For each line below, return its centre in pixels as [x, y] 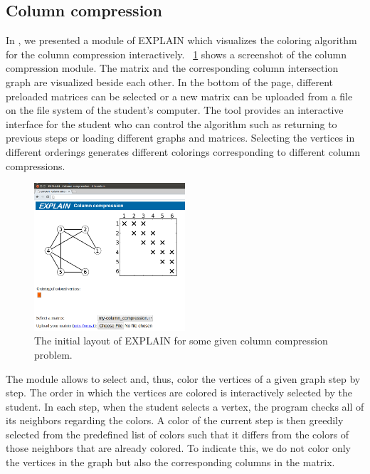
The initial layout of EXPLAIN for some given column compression [181, 341]
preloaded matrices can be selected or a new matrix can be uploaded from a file [179, 96]
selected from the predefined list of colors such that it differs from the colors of [178, 434]
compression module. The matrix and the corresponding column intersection [172, 68]
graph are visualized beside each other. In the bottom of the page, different [169, 81]
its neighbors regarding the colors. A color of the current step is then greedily [175, 420]
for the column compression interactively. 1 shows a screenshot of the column [176, 54]
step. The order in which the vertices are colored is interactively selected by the [179, 393]
